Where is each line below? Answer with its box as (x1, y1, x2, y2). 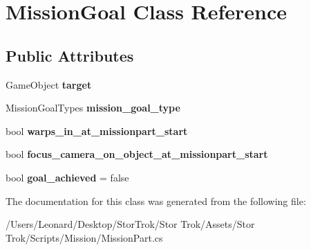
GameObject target (6, 77, 92, 91)
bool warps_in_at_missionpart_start (6, 123, 188, 138)
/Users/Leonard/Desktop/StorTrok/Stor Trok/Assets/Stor (6, 217, 255, 231)
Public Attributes (6, 44, 134, 66)
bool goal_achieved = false (6, 170, 129, 184)
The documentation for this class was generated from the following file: (6, 193, 306, 208)
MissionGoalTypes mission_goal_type (6, 100, 180, 115)
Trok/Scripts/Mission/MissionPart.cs (6, 230, 163, 244)
